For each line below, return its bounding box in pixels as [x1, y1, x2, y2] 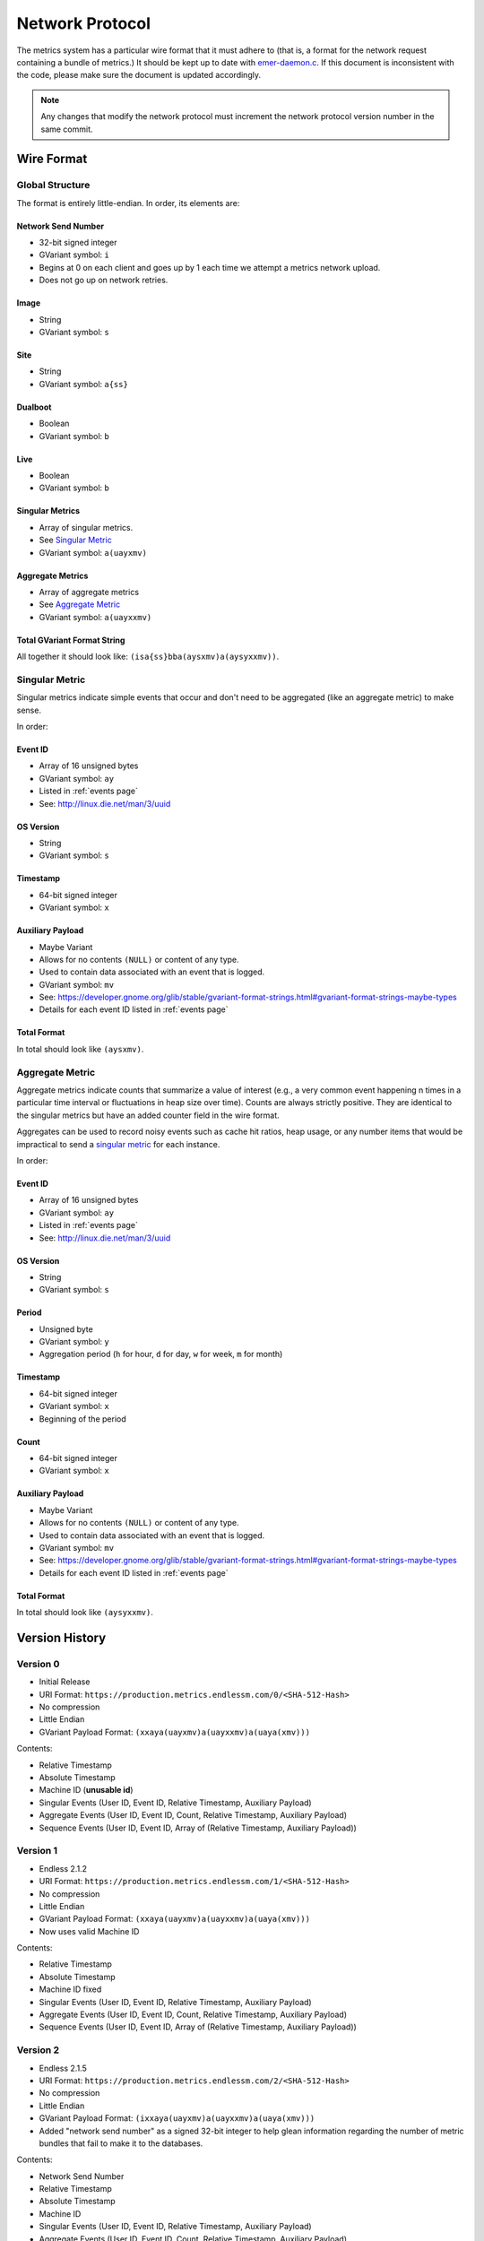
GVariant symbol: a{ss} [39, 378, 129, 389]
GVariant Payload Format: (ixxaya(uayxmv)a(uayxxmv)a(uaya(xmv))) [39, 2113, 315, 2124]
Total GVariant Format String [16, 635, 125, 645]
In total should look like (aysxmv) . [16, 1043, 144, 1054]
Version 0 [16, 1657, 60, 1670]
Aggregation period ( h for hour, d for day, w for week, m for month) [39, 1349, 283, 1360]
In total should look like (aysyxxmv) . [16, 1607, 154, 1618]
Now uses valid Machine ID [39, 1925, 140, 1936]
